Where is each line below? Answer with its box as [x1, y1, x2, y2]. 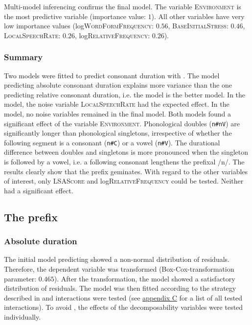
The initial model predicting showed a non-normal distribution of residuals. [4, 254, 229, 264]
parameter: [4, 273, 37, 283]
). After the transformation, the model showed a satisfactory [54, 273, 235, 283]
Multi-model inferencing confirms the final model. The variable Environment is [4, 1, 241, 11]
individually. [4, 312, 41, 322]
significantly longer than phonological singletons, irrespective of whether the [4, 128, 232, 138]
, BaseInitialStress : [168, 21, 229, 31]
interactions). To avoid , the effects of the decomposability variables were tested [4, 302, 243, 312]
